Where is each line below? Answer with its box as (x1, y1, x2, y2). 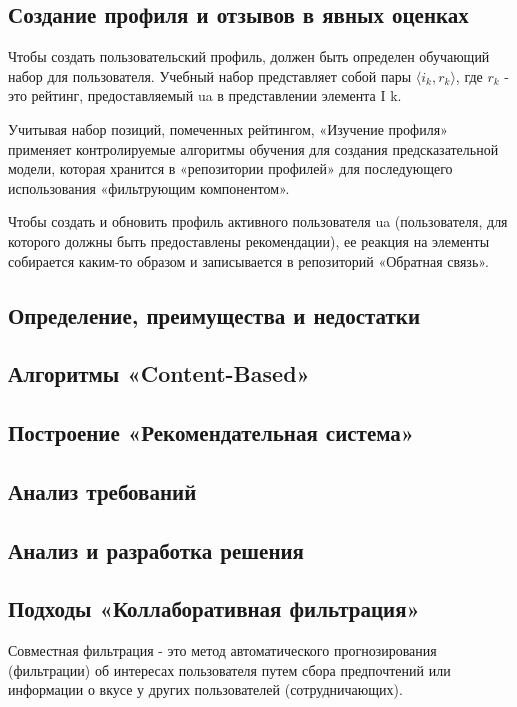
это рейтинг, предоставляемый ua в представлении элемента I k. (8, 85, 402, 106)
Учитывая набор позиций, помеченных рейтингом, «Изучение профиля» (8, 118, 448, 139)
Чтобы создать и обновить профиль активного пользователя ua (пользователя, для (8, 211, 508, 232)
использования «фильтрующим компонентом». (8, 177, 290, 198)
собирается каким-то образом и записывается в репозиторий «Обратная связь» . (8, 250, 489, 271)
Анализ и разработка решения (8, 534, 304, 565)
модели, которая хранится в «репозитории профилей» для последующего (8, 158, 453, 179)
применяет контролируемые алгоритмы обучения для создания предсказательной (8, 138, 499, 159)
